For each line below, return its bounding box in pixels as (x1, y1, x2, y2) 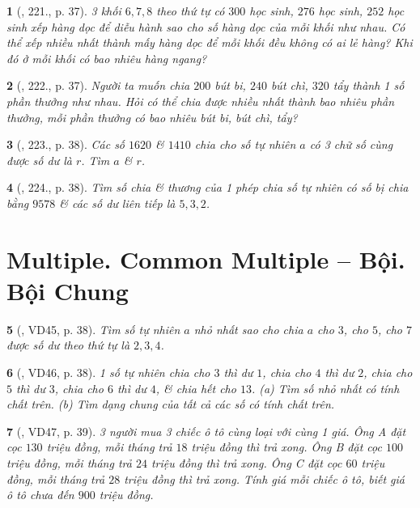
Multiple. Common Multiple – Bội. (6, 242, 405, 275)
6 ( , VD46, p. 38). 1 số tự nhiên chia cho (6, 364, 210, 381)
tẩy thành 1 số (333, 77, 405, 94)
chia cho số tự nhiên (194, 136, 296, 153)
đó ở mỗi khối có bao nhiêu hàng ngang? (6, 49, 207, 66)
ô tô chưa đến (6, 486, 74, 503)
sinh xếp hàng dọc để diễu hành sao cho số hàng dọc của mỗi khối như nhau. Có (6, 18, 405, 35)
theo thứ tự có (156, 2, 225, 19)
